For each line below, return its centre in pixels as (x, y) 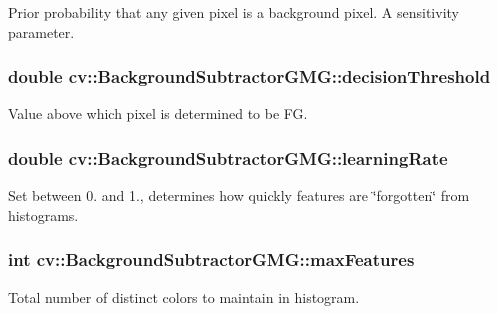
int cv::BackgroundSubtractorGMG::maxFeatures (211, 259)
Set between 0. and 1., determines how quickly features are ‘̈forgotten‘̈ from (239, 195)
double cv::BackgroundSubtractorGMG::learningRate (228, 157)
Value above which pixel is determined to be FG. (158, 113)
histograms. (43, 214)
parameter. (41, 31)
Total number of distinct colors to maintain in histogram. (184, 296)
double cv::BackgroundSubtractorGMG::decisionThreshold (249, 76)
